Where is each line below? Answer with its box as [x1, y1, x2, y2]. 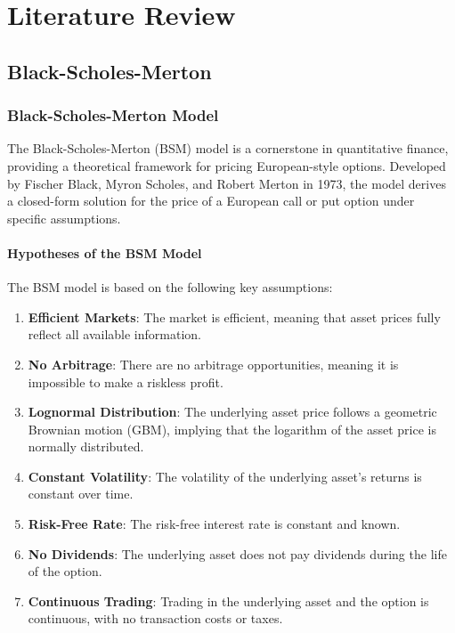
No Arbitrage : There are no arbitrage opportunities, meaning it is [28, 354, 399, 373]
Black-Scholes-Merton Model [7, 104, 219, 126]
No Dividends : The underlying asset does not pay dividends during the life [28, 544, 447, 563]
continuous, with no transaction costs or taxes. [28, 609, 283, 628]
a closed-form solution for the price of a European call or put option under [7, 191, 415, 210]
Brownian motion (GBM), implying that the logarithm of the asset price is [28, 419, 436, 438]
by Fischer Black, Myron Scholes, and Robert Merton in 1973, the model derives [7, 174, 446, 192]
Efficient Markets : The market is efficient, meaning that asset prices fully [28, 307, 441, 326]
